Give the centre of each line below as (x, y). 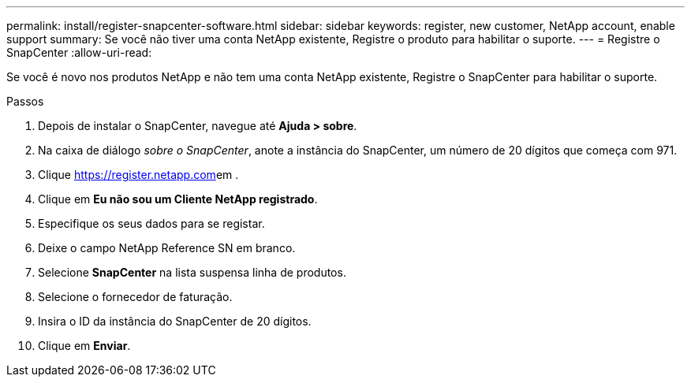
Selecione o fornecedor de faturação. (135, 297)
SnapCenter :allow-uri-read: (79, 52)
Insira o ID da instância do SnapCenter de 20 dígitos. (175, 321)
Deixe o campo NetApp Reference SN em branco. (167, 248)
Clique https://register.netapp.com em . (138, 175)
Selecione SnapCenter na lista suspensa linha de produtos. (192, 272)
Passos (25, 101)
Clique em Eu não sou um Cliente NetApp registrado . (178, 199)
